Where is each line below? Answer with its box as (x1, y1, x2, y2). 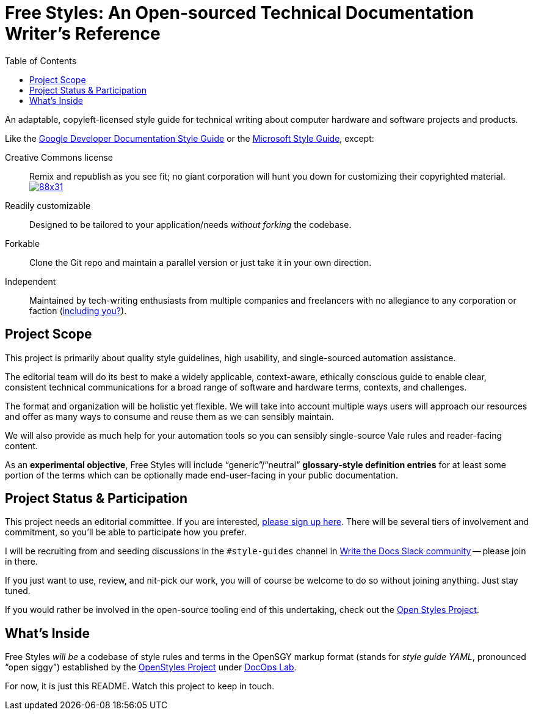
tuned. (5, 585, 31, 596)
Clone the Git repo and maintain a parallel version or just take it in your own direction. (29, 257, 372, 268)
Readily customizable (5, 200, 91, 211)
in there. (5, 556, 38, 567)
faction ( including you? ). (29, 305, 127, 316)
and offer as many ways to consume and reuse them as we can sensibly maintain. (5, 411, 334, 422)
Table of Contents (5, 55, 77, 66)
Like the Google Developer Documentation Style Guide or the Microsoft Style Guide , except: (5, 133, 374, 144)
